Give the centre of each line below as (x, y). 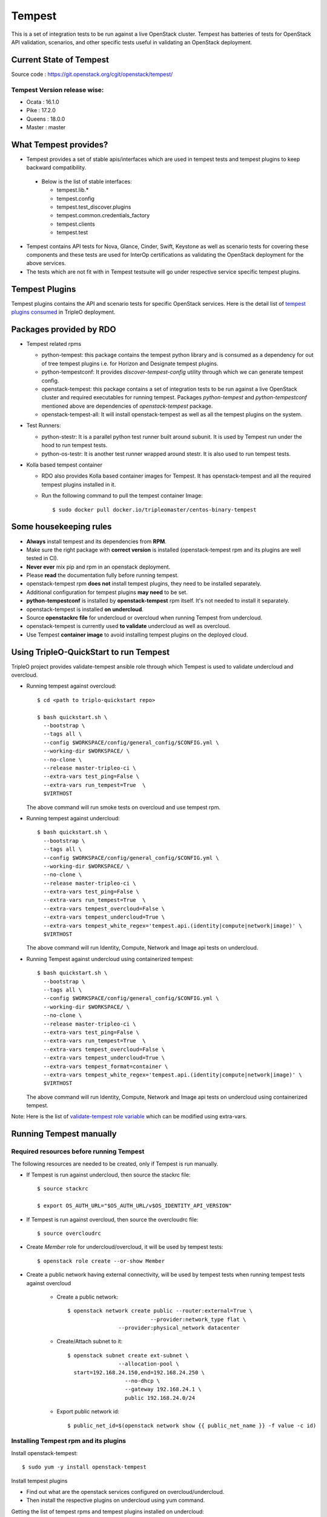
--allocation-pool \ (149, 1364)
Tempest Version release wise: (58, 90)
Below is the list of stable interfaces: (87, 181)
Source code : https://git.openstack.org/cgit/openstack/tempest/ (92, 74)
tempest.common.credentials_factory (103, 215)
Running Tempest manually (64, 1134)
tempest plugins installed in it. (79, 484)
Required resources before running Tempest (78, 1152)
